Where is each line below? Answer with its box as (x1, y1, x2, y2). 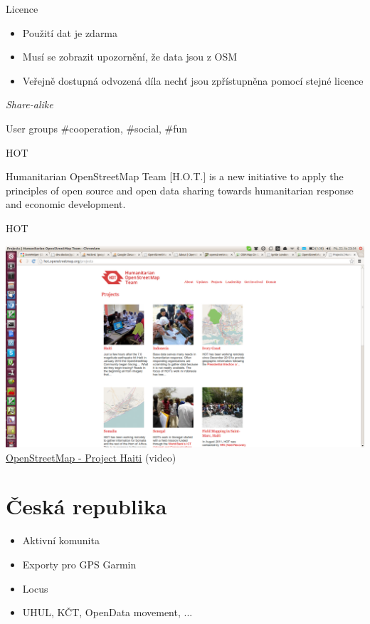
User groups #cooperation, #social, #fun (6, 120, 188, 135)
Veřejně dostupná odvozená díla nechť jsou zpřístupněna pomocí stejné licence (22, 73, 364, 88)
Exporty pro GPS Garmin (22, 556, 137, 571)
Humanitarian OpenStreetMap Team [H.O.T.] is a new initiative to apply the (6, 169, 344, 184)
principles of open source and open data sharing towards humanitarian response (6, 182, 354, 197)
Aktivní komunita (22, 533, 100, 548)
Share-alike (6, 97, 53, 112)
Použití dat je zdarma (22, 25, 118, 40)
